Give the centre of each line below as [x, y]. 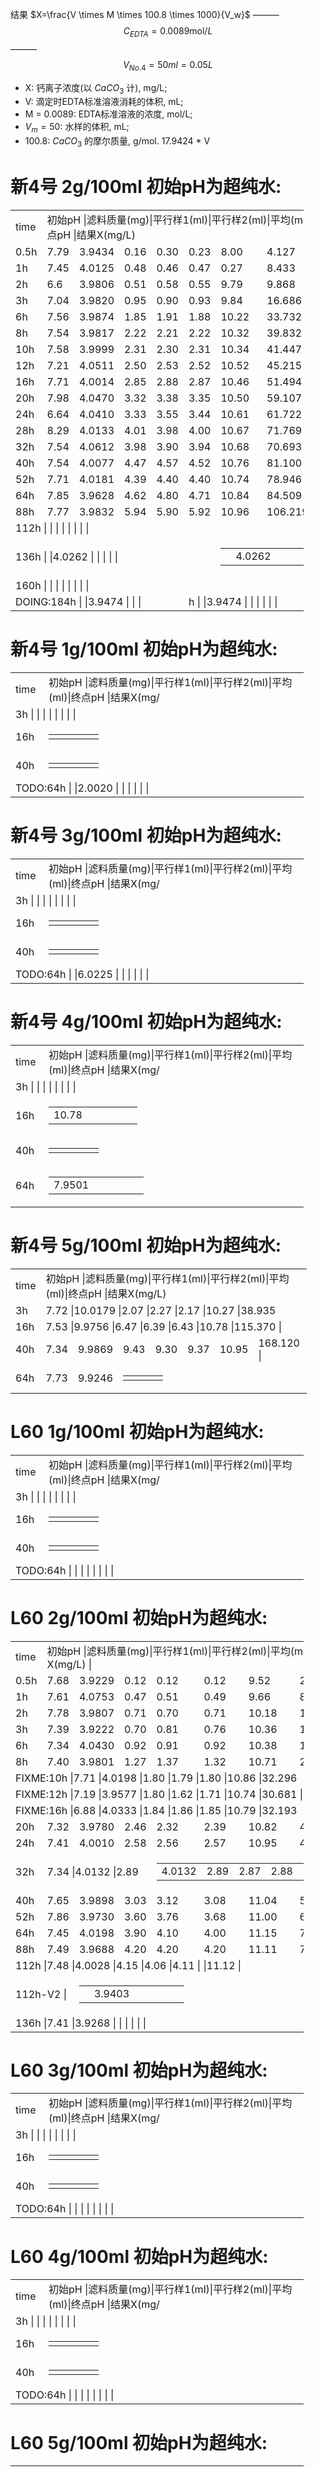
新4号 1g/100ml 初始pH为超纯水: [144, 649]
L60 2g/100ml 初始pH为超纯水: [139, 1617]
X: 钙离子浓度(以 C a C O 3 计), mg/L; [96, 88]
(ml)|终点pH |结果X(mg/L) [106, 1293]
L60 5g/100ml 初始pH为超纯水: [139, 2442]
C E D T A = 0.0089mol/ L [168, 32]
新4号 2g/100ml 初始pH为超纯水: [146, 187]
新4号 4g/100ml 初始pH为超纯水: [146, 1021]
